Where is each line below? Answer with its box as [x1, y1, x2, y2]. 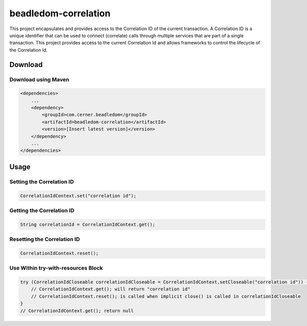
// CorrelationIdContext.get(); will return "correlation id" [31, 286, 190, 292]
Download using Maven [9, 76, 70, 83]
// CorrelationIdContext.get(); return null [20, 308, 134, 314]
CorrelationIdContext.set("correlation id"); [20, 193, 137, 199]
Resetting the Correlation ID [9, 236, 80, 243]
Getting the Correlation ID [9, 207, 75, 214]
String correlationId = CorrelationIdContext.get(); [20, 221, 156, 227]
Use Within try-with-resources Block [9, 265, 103, 272]
